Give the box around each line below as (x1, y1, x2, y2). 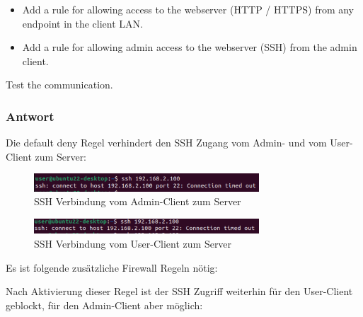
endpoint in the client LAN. (22, 16, 143, 30)
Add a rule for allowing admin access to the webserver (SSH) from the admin (22, 40, 357, 54)
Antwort (6, 107, 54, 125)
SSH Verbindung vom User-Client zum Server (34, 236, 232, 251)
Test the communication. (6, 77, 113, 92)
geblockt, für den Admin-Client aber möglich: (6, 297, 203, 312)
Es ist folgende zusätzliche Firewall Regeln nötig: (6, 260, 218, 275)
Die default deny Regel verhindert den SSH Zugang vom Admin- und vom (6, 135, 327, 150)
